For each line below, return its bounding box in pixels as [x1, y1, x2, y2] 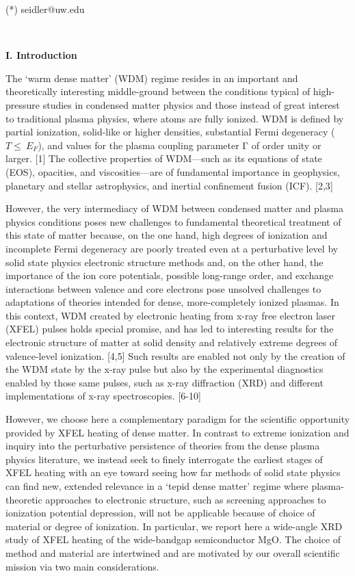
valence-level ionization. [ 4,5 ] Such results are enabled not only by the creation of [5, 348, 345, 363]
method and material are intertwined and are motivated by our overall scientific [5, 545, 340, 560]
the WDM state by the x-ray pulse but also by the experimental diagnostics [5, 362, 324, 376]
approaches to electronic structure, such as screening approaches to [45, 492, 326, 506]
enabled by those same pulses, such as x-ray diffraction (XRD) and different [5, 375, 324, 389]
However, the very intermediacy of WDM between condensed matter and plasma [5, 201, 343, 215]
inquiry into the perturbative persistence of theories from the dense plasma [5, 438, 320, 453]
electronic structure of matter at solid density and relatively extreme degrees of [5, 335, 338, 350]
